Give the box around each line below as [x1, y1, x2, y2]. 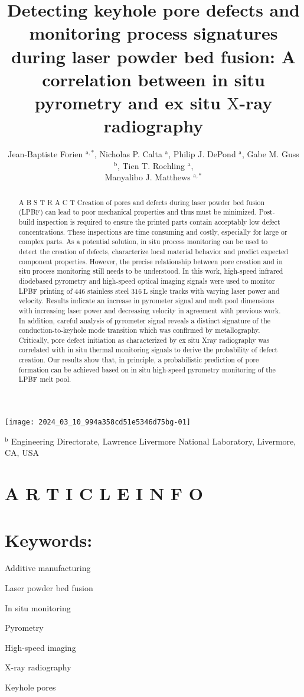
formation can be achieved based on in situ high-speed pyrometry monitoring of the [18, 364, 276, 374]
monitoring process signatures [29, 21, 278, 45]
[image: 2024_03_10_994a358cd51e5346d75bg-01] [5, 418, 191, 427]
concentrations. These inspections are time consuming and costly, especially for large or [18, 226, 287, 236]
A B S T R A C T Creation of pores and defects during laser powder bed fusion [18, 197, 265, 207]
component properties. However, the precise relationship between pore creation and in [18, 256, 283, 266]
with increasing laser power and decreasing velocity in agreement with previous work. [18, 305, 281, 315]
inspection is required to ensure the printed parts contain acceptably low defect [37, 216, 280, 226]
